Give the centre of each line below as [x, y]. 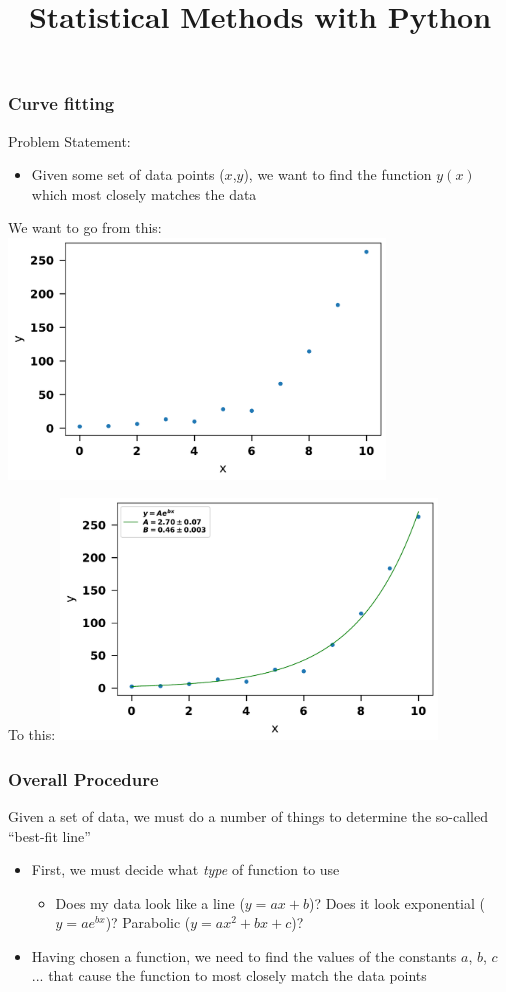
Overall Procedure [83, 778]
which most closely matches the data [144, 193]
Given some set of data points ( [128, 174]
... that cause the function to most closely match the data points [229, 975]
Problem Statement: [69, 140]
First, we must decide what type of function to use [185, 869]
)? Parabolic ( [148, 922]
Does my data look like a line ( [150, 902]
